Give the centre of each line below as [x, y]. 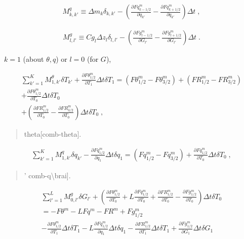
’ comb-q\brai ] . [47, 175]
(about [33, 59]
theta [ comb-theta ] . [53, 133]
